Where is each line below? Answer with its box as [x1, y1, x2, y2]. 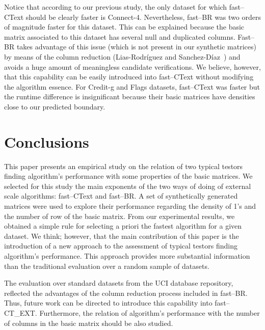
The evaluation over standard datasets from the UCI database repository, [4, 278, 233, 288]
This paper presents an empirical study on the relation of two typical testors [4, 160, 243, 171]
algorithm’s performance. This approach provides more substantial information [4, 251, 250, 261]
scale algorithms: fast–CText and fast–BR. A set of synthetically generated [4, 190, 238, 201]
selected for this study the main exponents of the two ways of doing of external [4, 180, 251, 191]
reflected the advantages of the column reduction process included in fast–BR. [4, 287, 248, 298]
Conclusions [4, 131, 89, 152]
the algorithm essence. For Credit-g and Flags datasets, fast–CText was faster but [4, 81, 260, 92]
